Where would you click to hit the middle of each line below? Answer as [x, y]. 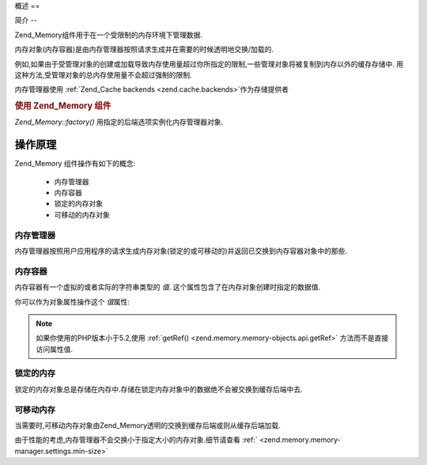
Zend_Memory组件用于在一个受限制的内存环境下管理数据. [109, 35]
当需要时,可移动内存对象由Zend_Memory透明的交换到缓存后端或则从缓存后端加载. [147, 425]
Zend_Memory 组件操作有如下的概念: [75, 164]
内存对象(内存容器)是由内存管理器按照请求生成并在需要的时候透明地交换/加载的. [144, 49]
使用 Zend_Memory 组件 [63, 106]
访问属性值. [55, 349]
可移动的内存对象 [82, 214]
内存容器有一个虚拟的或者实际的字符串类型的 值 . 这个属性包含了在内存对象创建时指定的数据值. [167, 287]
